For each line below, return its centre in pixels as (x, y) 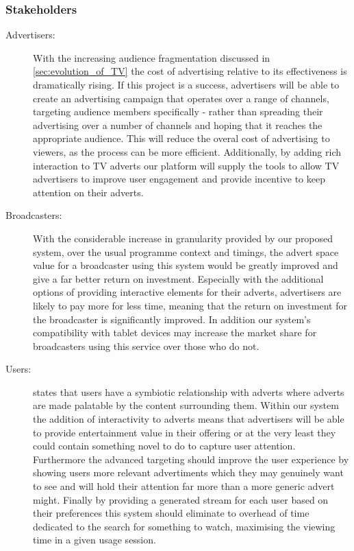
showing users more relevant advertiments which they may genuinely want (188, 472)
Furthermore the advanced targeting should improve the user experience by (191, 459)
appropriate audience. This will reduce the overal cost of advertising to (181, 138)
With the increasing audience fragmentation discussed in (152, 57)
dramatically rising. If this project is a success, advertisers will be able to (186, 84)
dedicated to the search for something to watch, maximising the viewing (184, 526)
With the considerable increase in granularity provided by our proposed (183, 238)
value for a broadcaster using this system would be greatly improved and (186, 265)
